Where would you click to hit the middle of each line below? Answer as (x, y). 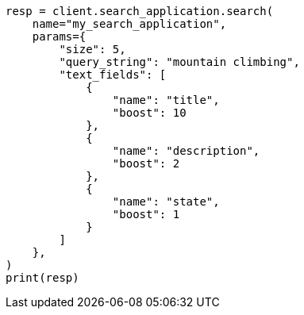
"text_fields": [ (113, 75)
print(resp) (42, 278)
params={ (59, 36)
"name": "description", (186, 151)
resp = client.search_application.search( (140, 11)
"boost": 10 (149, 113)
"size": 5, (92, 49)
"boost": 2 (146, 163)
